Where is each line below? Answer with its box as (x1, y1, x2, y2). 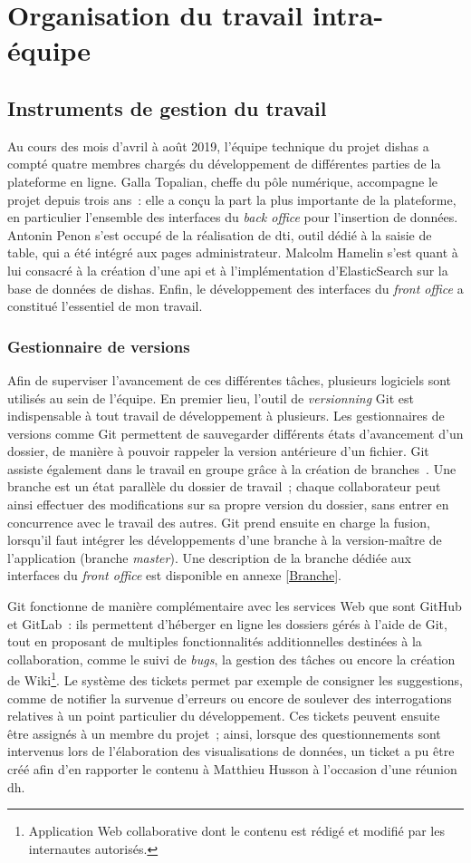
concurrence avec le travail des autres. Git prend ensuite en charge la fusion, (7, 512, 430, 531)
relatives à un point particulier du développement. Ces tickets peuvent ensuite (7, 706, 440, 725)
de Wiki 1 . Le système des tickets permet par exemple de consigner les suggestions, (7, 668, 463, 690)
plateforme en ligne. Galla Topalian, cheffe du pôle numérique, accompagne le (7, 171, 438, 190)
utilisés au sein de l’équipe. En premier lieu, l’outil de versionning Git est (7, 388, 415, 407)
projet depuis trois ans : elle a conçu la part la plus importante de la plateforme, (7, 189, 457, 208)
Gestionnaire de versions (7, 335, 190, 357)
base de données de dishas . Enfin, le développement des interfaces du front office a (7, 278, 464, 297)
